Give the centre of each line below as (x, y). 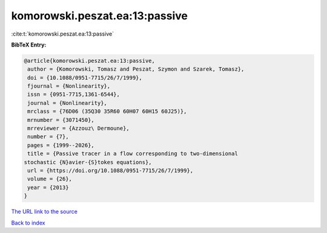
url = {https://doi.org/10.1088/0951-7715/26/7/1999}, (111, 171)
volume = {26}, (50, 179)
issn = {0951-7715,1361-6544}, (74, 94)
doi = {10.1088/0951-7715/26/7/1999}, (85, 78)
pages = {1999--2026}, (61, 145)
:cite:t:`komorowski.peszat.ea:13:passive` (63, 34)
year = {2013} (48, 187)
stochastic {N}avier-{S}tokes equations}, (88, 162)
